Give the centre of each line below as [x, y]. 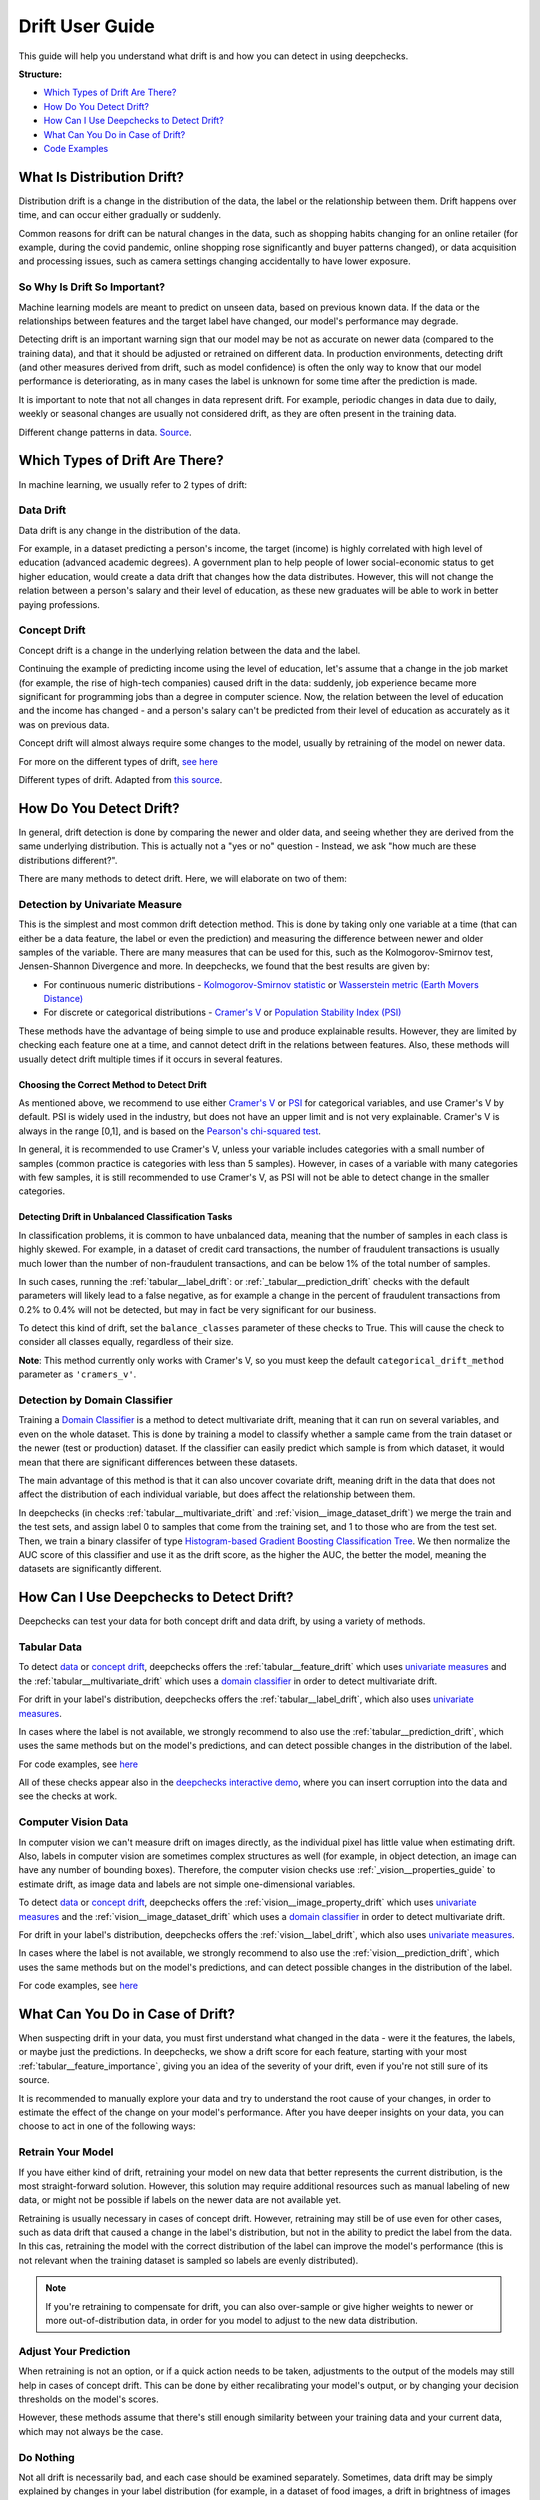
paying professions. [59, 604]
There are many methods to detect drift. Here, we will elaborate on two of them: [182, 878]
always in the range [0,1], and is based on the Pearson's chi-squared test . [170, 1131]
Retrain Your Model [66, 2152]
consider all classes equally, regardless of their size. [126, 1342]
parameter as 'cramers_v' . [77, 1374]
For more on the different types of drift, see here [118, 761]
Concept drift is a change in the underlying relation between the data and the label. [189, 650]
